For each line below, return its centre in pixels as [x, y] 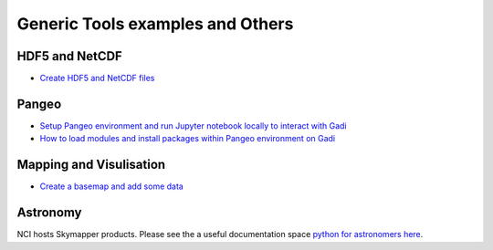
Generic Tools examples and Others [155, 24]
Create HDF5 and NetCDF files [97, 78]
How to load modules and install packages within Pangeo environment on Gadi [188, 139]
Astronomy [49, 213]
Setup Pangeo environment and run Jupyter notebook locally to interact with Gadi [193, 125]
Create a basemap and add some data [112, 186]
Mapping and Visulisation [91, 165]
